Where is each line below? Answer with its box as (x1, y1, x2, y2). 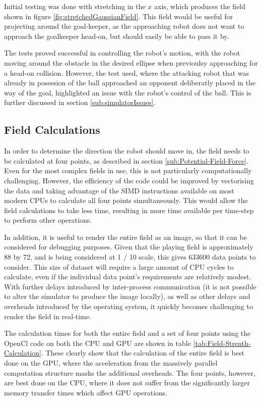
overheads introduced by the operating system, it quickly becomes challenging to (4, 301, 253, 312)
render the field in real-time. (4, 311, 91, 321)
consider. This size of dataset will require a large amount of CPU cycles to (4, 261, 234, 272)
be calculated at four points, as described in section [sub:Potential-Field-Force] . (4, 155, 248, 166)
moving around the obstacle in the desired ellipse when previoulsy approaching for (4, 57, 258, 68)
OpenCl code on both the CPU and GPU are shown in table (4, 337, 191, 348)
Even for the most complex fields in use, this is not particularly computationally (4, 165, 252, 176)
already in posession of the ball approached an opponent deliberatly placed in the (4, 77, 255, 88)
